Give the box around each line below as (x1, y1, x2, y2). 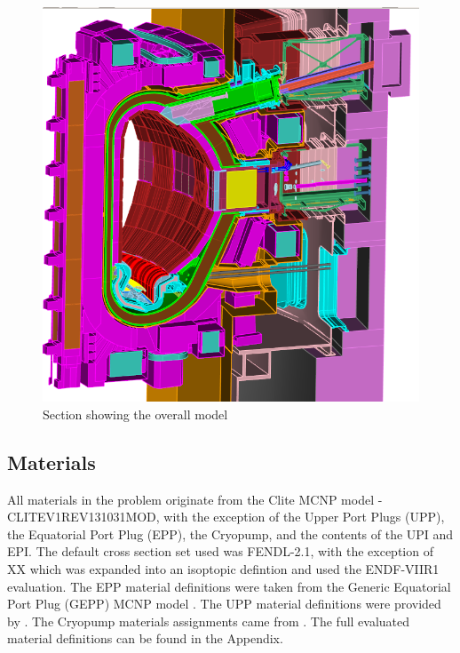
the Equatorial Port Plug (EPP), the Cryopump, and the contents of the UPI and (7, 524, 454, 543)
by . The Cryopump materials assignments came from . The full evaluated (7, 611, 410, 630)
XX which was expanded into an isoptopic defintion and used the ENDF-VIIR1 (7, 560, 440, 578)
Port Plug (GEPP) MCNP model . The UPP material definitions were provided (7, 594, 441, 613)
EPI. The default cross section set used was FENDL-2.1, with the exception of (7, 542, 433, 561)
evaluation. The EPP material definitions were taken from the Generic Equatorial (7, 577, 451, 595)
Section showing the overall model (43, 404, 228, 423)
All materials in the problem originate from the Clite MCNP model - (7, 490, 383, 508)
